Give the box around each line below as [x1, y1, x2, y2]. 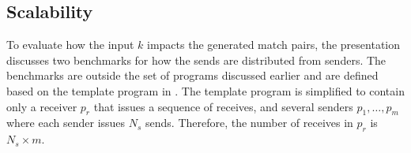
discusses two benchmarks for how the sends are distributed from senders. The [6, 51, 386, 68]
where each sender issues [6, 114, 126, 131]
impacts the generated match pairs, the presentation [147, 36, 401, 53]
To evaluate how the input [6, 36, 134, 53]
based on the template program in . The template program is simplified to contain [6, 82, 405, 99]
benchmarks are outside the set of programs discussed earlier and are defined [6, 67, 379, 84]
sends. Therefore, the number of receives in [145, 114, 353, 131]
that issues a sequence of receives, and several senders [93, 98, 353, 114]
